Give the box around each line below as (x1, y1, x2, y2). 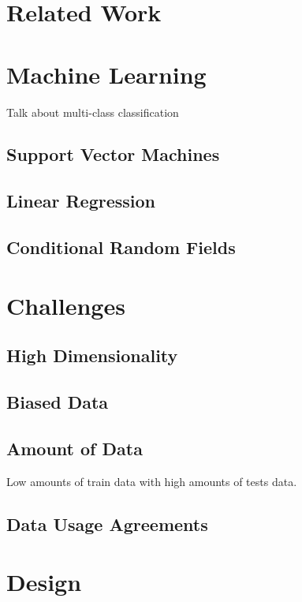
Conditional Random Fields (6, 235, 236, 260)
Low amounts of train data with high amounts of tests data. (6, 473, 297, 489)
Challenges (6, 289, 125, 321)
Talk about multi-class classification (6, 103, 179, 120)
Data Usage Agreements (6, 511, 208, 536)
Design (6, 566, 82, 598)
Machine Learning (6, 58, 207, 90)
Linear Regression (6, 189, 155, 213)
